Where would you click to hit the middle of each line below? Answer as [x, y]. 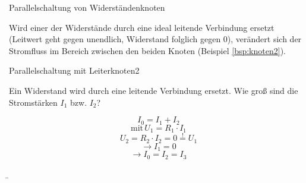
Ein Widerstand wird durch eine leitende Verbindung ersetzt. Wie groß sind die [154, 90]
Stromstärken [33, 102]
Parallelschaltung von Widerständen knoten [87, 7]
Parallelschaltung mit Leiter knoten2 [74, 70]
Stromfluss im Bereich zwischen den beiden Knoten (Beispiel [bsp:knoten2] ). [147, 50]
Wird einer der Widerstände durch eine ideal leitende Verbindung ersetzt [142, 27]
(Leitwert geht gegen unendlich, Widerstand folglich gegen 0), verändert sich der [155, 39]
